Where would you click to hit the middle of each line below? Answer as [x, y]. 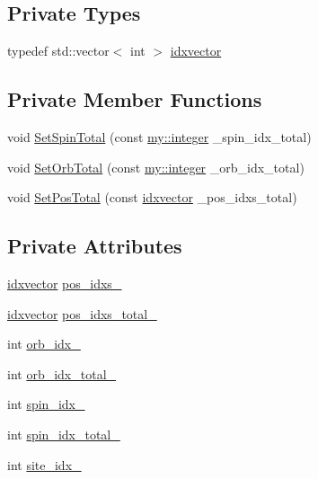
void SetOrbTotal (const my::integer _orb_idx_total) [156, 167]
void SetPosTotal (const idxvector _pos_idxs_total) [152, 197]
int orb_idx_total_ [62, 373]
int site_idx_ [44, 464]
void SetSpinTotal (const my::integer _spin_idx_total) [159, 137]
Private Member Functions [135, 99]
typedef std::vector [58, 51]
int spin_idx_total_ [64, 434]
